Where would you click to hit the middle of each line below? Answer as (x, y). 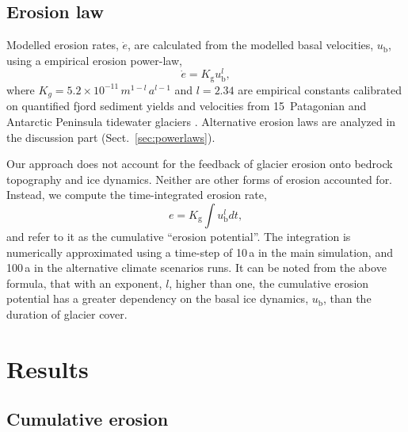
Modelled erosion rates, (63, 45)
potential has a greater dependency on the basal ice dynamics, (158, 298)
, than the (347, 298)
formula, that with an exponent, (84, 283)
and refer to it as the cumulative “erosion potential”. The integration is (179, 236)
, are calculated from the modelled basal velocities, (251, 45)
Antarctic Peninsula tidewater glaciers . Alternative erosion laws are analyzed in (201, 121)
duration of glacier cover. (67, 313)
